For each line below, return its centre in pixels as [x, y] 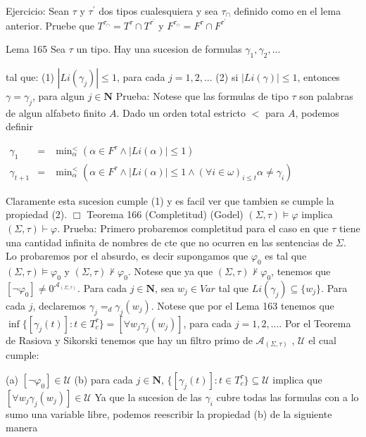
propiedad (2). [37, 214]
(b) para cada [103, 379]
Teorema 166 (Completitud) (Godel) [165, 214]
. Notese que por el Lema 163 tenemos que [242, 305]
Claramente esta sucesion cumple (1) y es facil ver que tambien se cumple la [170, 200]
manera [22, 427]
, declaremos [59, 305]
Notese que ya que [173, 271]
